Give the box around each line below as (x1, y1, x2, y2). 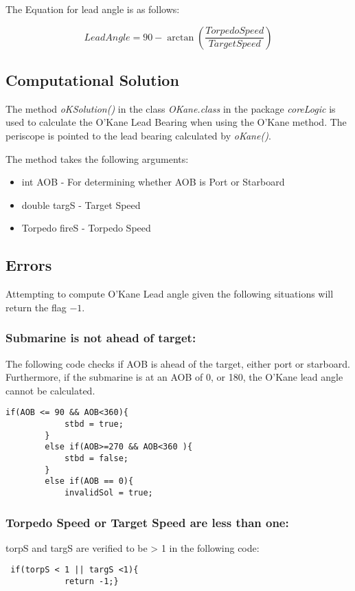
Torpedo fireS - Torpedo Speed (21, 221, 151, 235)
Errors (5, 254, 52, 276)
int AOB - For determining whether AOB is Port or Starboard (21, 175, 285, 189)
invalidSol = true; (64, 487, 153, 498)
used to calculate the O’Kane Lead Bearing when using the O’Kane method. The (5, 115, 347, 129)
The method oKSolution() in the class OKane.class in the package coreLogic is (5, 101, 336, 115)
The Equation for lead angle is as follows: (5, 2, 180, 16)
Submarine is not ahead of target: (5, 329, 196, 346)
